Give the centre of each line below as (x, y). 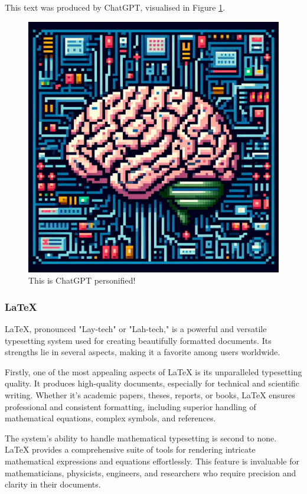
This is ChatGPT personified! (82, 280)
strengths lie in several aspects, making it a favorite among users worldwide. (143, 352)
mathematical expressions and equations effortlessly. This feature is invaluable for (152, 461)
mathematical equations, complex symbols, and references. (110, 418)
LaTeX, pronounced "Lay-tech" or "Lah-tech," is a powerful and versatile (136, 329)
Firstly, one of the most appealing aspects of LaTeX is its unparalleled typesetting (153, 371)
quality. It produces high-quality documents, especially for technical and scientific (152, 383)
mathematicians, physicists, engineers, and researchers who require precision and (151, 472)
